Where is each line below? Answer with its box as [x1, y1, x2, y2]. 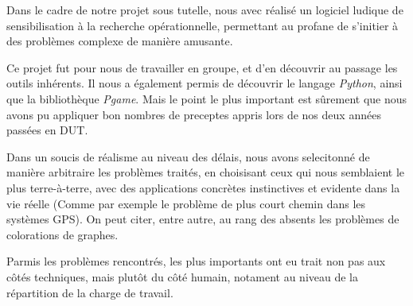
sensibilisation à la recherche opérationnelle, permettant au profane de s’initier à [6, 17, 399, 33]
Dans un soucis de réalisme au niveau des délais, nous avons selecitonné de [6, 148, 370, 165]
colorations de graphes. [6, 226, 119, 242]
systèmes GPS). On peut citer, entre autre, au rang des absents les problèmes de [6, 211, 399, 227]
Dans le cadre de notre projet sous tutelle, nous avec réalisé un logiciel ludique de [6, 2, 403, 17]
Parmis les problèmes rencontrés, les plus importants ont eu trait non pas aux [6, 253, 386, 269]
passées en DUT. [6, 122, 88, 138]
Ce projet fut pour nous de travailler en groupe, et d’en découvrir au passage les [6, 59, 398, 76]
